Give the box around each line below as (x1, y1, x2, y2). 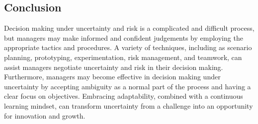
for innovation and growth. (4, 110, 86, 121)
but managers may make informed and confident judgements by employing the (4, 32, 243, 43)
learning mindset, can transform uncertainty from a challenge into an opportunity (4, 100, 253, 111)
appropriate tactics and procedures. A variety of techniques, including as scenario (4, 42, 252, 53)
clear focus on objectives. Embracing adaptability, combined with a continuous (4, 91, 243, 101)
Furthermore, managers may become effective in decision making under (4, 71, 221, 82)
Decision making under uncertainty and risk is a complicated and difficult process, (4, 23, 255, 33)
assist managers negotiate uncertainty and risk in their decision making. (4, 62, 223, 72)
